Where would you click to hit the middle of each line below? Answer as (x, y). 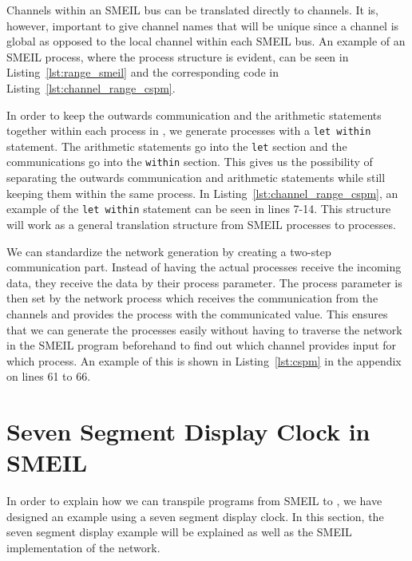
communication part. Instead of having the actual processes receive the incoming (204, 267)
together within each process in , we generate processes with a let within (189, 130)
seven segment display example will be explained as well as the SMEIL (179, 532)
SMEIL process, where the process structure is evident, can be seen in (178, 56)
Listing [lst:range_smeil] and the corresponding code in (143, 72)
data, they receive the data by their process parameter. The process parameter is (204, 282)
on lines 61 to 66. (49, 376)
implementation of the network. (83, 547)
